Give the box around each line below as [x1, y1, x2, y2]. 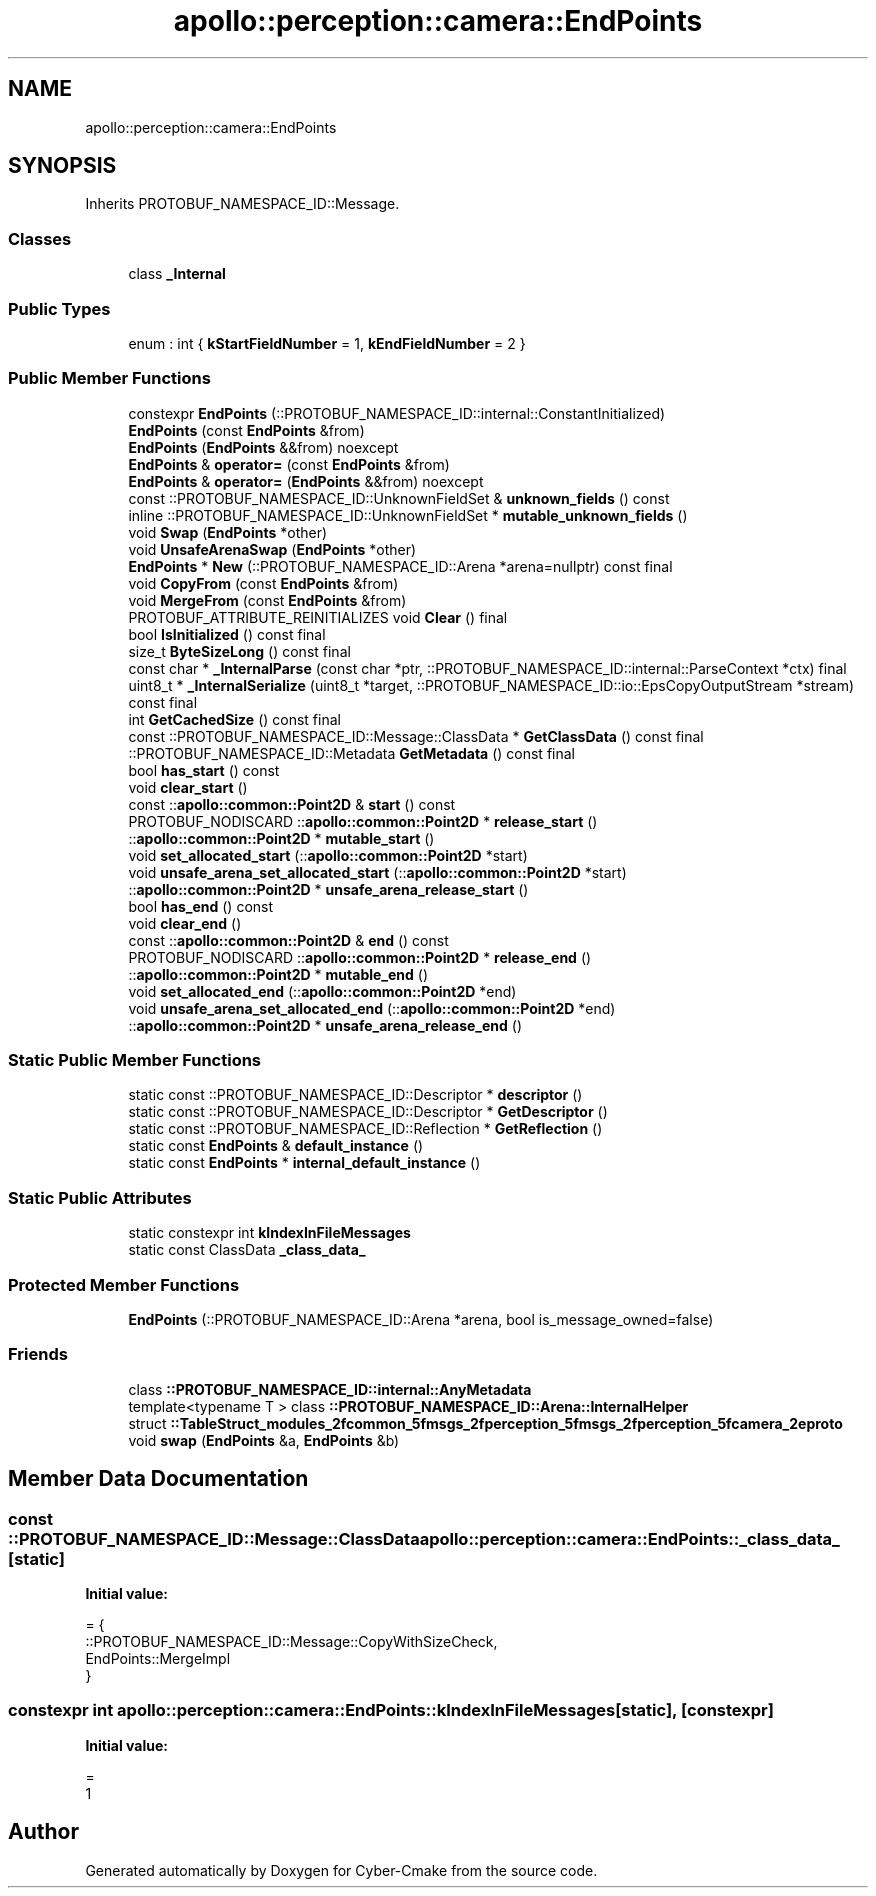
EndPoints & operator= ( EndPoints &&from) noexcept [128, 472, 484, 490]
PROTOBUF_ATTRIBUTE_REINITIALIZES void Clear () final [128, 608, 508, 626]
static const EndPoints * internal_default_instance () [128, 1154, 481, 1172]
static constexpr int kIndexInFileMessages [128, 1224, 411, 1242]
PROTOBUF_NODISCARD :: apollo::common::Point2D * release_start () [128, 812, 598, 830]
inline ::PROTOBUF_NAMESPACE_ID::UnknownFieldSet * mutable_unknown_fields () [128, 506, 688, 524]
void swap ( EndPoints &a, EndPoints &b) [128, 1431, 400, 1449]
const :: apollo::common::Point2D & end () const [128, 931, 449, 949]
